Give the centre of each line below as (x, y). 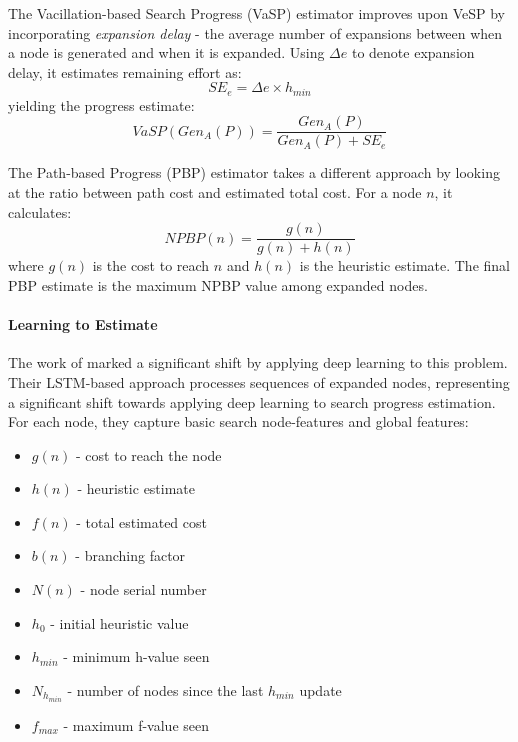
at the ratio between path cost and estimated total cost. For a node (215, 192)
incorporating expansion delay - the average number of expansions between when (255, 32)
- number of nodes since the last (165, 689)
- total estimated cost (141, 521)
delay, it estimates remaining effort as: (125, 71)
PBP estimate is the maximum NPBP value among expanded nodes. (218, 284)
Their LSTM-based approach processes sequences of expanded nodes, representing (259, 381)
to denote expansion (413, 52)
